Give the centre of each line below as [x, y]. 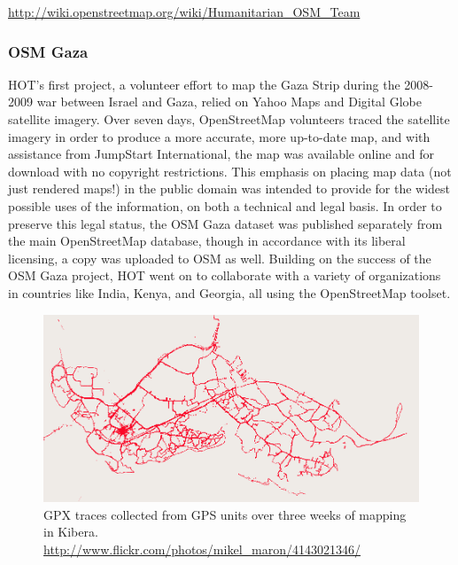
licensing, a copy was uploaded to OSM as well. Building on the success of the [220, 258]
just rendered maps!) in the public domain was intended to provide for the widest [229, 188]
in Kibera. [71, 532]
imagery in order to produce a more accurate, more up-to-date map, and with [219, 136]
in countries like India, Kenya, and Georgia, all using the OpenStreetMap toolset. [229, 292]
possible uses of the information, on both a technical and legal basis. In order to [225, 205]
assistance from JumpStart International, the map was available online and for [221, 154]
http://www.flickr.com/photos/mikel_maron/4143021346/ [202, 549]
